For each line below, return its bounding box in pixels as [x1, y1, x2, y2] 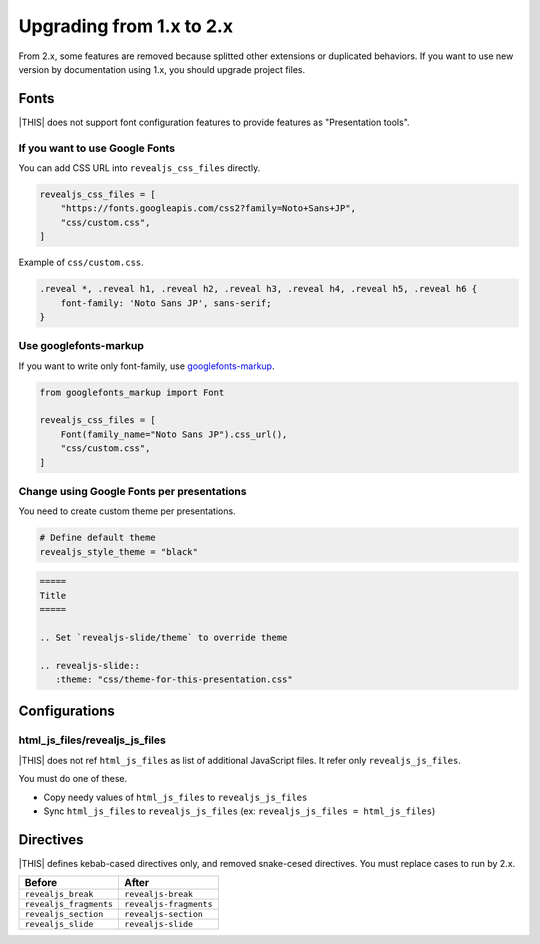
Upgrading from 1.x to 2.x [18, 15, 234, 37]
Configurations [18, 703, 115, 720]
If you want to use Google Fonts [18, 141, 175, 155]
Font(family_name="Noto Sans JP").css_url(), [60, 428, 288, 440]
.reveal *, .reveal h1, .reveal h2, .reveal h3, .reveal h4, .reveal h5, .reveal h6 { [39, 283, 478, 295]
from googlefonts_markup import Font [39, 386, 225, 398]
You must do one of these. [18, 773, 128, 785]
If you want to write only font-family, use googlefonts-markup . [18, 360, 275, 372]
